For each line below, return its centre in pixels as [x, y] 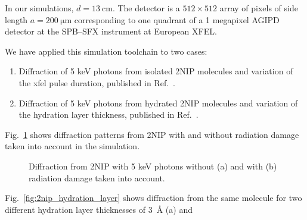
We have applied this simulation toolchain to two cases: [106, 51]
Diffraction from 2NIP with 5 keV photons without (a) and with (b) [153, 166]
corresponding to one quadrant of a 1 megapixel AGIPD [177, 19]
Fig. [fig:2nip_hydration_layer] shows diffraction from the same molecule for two [153, 198]
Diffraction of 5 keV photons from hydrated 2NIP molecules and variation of [158, 103]
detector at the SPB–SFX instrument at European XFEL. [111, 31]
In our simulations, [39, 8]
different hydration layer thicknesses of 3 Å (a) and [99, 209]
